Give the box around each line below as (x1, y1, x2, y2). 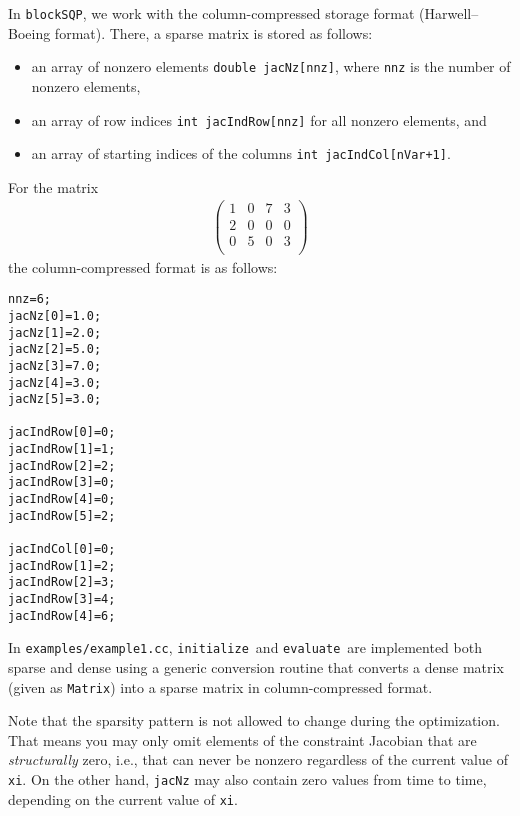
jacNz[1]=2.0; (8, 325, 102, 340)
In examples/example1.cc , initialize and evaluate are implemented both (8, 637, 482, 658)
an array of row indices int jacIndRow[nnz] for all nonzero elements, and (31, 109, 487, 130)
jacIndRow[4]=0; (8, 492, 116, 507)
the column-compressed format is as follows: (8, 256, 278, 277)
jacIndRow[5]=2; (8, 508, 116, 523)
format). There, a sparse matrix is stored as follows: (54, 22, 373, 43)
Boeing (8, 22, 51, 43)
